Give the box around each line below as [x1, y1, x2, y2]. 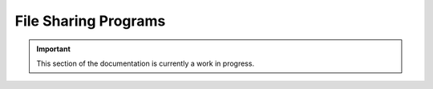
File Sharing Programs [14, 12, 166, 30]
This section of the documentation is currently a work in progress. [36, 59, 255, 68]
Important [36, 44, 71, 54]
